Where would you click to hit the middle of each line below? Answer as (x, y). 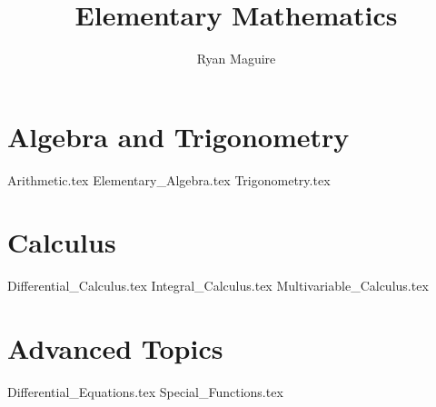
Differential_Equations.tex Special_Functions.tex (145, 392)
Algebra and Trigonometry (178, 136)
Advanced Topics (115, 348)
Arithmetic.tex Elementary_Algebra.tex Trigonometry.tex (169, 179)
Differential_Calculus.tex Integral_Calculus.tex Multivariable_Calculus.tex (218, 286)
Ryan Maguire (236, 59)
